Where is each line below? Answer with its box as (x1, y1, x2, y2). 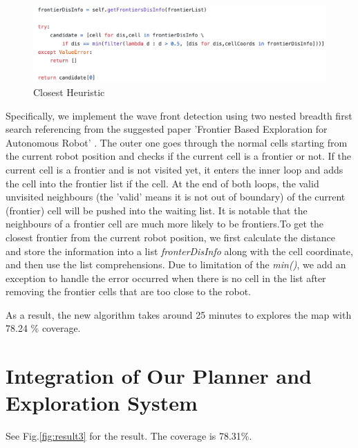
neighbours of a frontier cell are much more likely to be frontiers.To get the (6, 216, 324, 231)
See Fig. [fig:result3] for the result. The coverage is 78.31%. (6, 429, 252, 443)
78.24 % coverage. (6, 321, 81, 335)
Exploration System (6, 389, 198, 417)
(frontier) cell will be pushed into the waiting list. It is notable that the (6, 203, 308, 217)
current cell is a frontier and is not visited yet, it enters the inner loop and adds (6, 162, 343, 176)
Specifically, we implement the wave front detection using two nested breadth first (6, 108, 352, 122)
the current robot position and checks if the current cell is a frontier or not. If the (6, 149, 351, 163)
